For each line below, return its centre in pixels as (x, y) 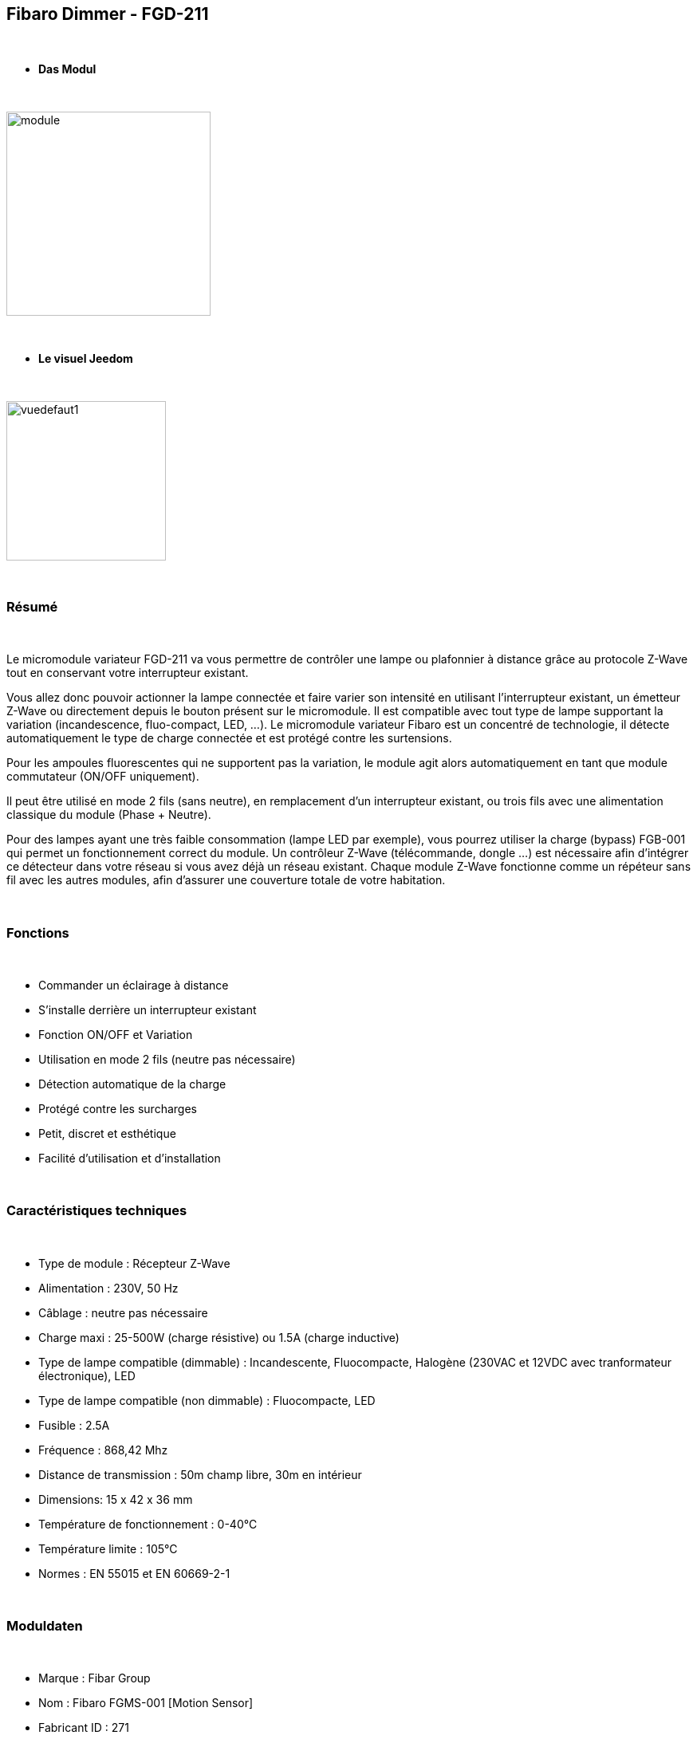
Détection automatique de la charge (132, 1084)
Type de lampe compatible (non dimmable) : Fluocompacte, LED (207, 1400)
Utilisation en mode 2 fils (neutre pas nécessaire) (167, 1059)
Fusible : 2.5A (74, 1425)
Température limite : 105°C (108, 1548)
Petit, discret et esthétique (107, 1133)
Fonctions (38, 932)
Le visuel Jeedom (86, 359)
